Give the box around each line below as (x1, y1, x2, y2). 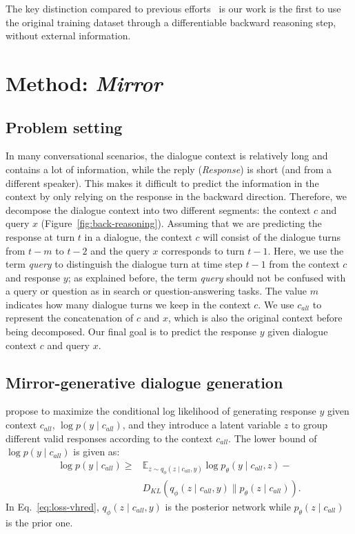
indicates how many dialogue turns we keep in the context (6, 297, 251, 311)
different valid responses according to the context (6, 431, 213, 445)
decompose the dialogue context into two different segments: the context (6, 202, 311, 217)
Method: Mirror (6, 68, 163, 97)
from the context (269, 257, 340, 271)
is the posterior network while (165, 499, 291, 513)
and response (6, 270, 61, 284)
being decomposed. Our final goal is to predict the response (6, 324, 257, 339)
